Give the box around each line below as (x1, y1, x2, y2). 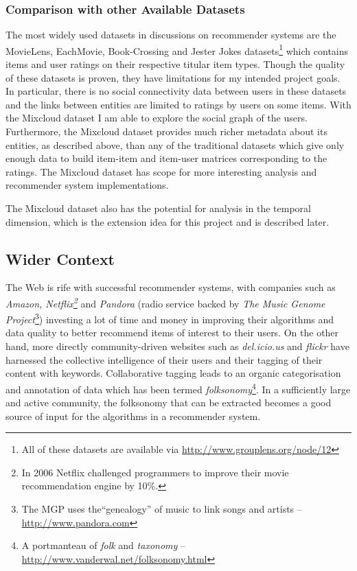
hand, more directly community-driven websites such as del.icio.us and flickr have (5, 339, 349, 353)
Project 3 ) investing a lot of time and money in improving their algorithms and (5, 310, 334, 326)
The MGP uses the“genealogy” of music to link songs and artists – (21, 502, 302, 516)
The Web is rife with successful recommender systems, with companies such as (5, 280, 336, 294)
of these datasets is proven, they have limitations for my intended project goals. (5, 70, 341, 84)
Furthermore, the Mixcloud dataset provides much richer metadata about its (5, 124, 327, 139)
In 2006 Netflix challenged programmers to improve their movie (21, 465, 289, 479)
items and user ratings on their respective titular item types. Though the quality (5, 57, 345, 71)
